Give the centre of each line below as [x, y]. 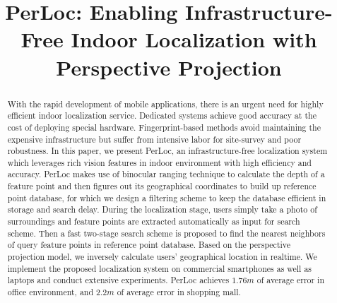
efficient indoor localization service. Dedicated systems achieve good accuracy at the [162, 115]
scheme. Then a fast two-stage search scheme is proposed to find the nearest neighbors [166, 233]
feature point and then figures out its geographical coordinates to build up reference [162, 186]
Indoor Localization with [194, 39]
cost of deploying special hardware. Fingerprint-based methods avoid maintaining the [164, 127]
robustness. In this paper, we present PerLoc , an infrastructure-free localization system [167, 151]
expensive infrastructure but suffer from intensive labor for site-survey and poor [154, 139]
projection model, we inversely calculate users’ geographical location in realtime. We [162, 257]
